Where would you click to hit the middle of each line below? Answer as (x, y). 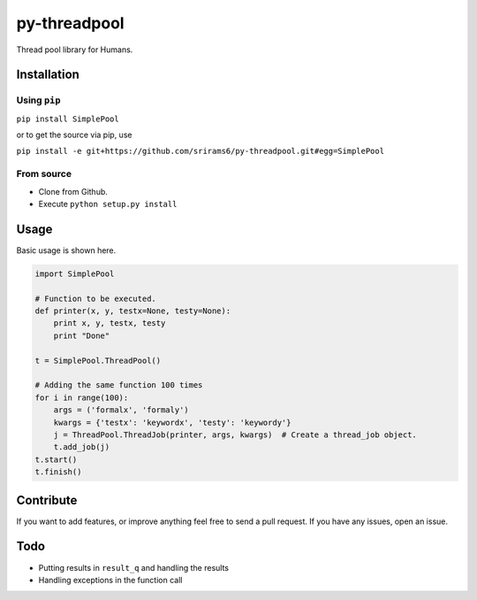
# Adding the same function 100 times (119, 385)
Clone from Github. (73, 191)
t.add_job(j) (82, 447)
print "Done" (82, 335)
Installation (48, 75)
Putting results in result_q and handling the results (134, 567)
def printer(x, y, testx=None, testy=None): (133, 311)
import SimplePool (75, 273)
